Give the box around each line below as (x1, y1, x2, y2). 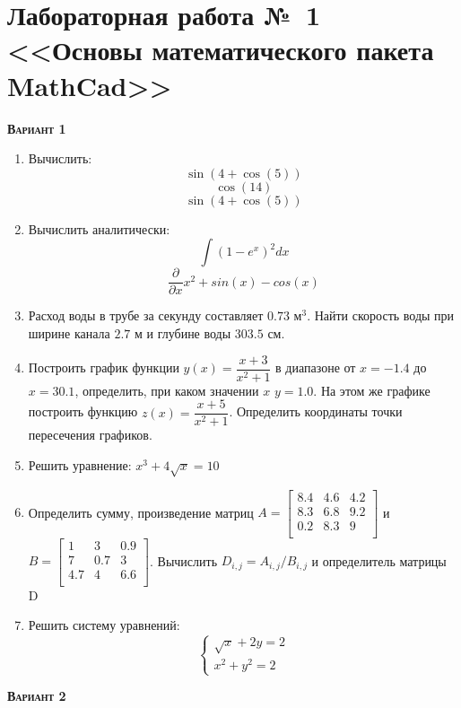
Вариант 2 (7, 686, 66, 705)
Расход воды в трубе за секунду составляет (28, 306, 264, 325)
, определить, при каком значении (74, 380, 259, 399)
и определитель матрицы (311, 551, 447, 570)
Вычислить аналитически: (28, 219, 170, 238)
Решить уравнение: (28, 455, 132, 474)
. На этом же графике (313, 380, 431, 399)
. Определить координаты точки (229, 402, 403, 421)
